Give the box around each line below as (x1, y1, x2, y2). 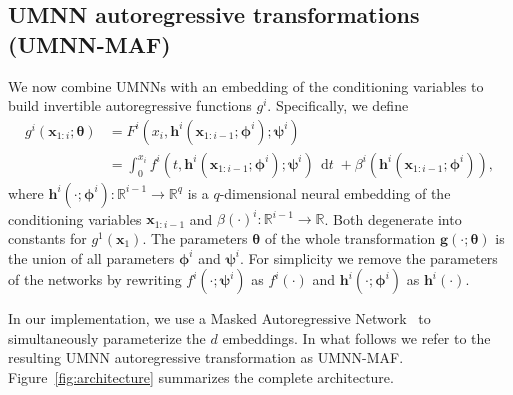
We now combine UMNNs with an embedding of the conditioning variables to (8, 75, 484, 96)
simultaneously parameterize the (8, 327, 206, 348)
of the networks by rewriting (8, 269, 182, 290)
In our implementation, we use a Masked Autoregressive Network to (8, 308, 431, 329)
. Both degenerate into (324, 208, 462, 229)
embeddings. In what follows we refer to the (222, 327, 491, 348)
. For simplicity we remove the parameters (239, 247, 498, 268)
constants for (8, 227, 87, 248)
